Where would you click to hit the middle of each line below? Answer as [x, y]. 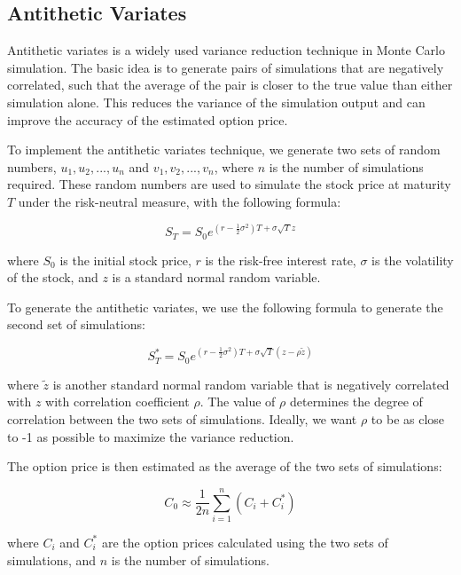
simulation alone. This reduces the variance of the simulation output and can [216, 102]
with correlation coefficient [117, 402]
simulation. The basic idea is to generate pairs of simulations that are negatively [226, 67]
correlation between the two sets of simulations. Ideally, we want [182, 419]
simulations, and [52, 559]
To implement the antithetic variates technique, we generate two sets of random [224, 150]
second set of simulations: [76, 324]
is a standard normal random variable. [216, 277]
